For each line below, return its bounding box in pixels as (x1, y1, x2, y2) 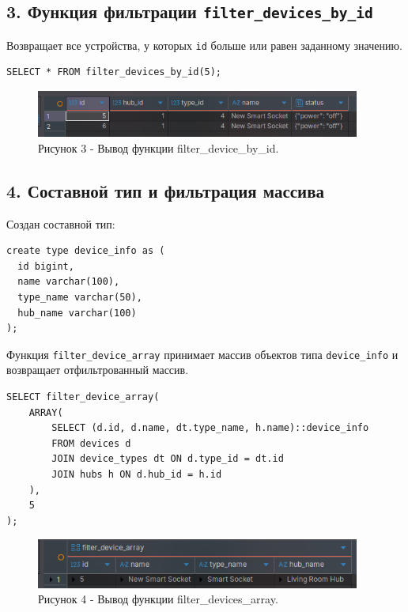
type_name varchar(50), (17, 292, 142, 304)
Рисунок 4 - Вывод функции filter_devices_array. (38, 591, 278, 607)
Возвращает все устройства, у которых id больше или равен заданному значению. (6, 36, 402, 53)
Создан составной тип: (6, 215, 115, 232)
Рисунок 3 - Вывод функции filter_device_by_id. (38, 139, 279, 156)
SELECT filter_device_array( (6, 391, 160, 403)
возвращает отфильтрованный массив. (6, 361, 189, 378)
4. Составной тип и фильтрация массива (6, 178, 324, 202)
